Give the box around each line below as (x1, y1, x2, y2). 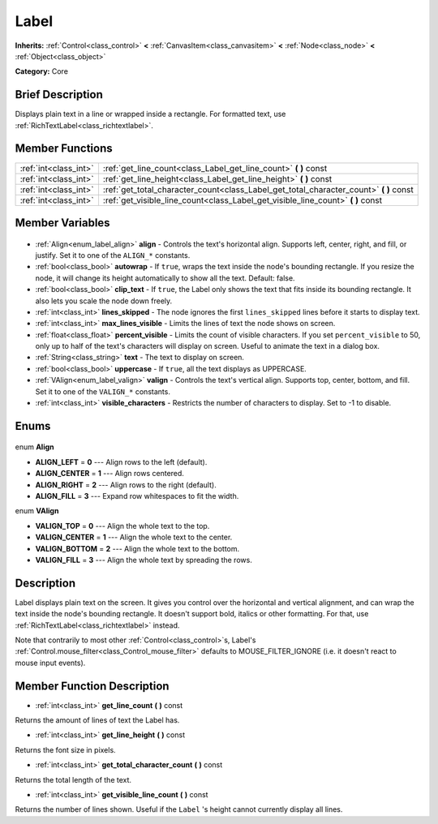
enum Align (15, 442, 54, 452)
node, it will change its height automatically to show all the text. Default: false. (35, 273, 295, 283)
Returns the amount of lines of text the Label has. (15, 715, 180, 725)
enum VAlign (15, 506, 59, 516)
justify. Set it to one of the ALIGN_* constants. (35, 250, 191, 260)
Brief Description (15, 88, 103, 101)
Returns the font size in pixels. (15, 745, 117, 754)
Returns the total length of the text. (15, 775, 132, 784)
